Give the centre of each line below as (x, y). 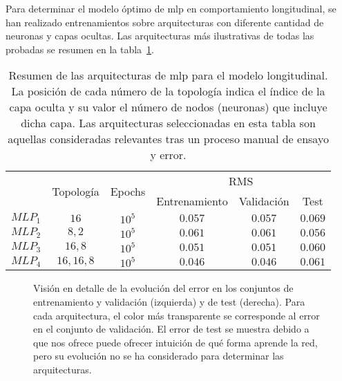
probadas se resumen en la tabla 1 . (80, 49)
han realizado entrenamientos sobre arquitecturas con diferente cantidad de (165, 22)
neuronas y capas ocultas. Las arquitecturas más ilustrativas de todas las (160, 36)
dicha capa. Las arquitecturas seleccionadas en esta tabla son (168, 123)
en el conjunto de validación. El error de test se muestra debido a (171, 329)
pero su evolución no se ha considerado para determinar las (159, 356)
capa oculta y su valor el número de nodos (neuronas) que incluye (168, 107)
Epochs (128, 191)
